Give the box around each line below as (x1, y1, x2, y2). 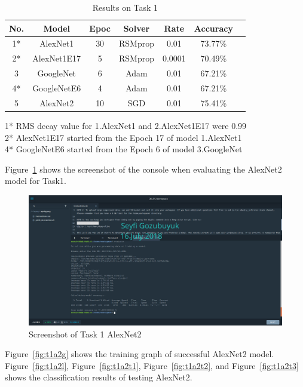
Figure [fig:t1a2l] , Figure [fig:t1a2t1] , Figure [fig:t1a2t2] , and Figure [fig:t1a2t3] (5, 359, 299, 371)
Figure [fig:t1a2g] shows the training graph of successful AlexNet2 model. (5, 348, 274, 360)
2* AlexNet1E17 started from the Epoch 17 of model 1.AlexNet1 (5, 131, 242, 143)
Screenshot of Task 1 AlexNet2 (29, 327, 142, 340)
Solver (123, 21, 150, 34)
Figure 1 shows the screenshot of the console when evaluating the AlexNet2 (5, 162, 282, 175)
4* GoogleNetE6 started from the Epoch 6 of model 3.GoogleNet (5, 143, 243, 155)
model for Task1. (5, 174, 66, 187)
